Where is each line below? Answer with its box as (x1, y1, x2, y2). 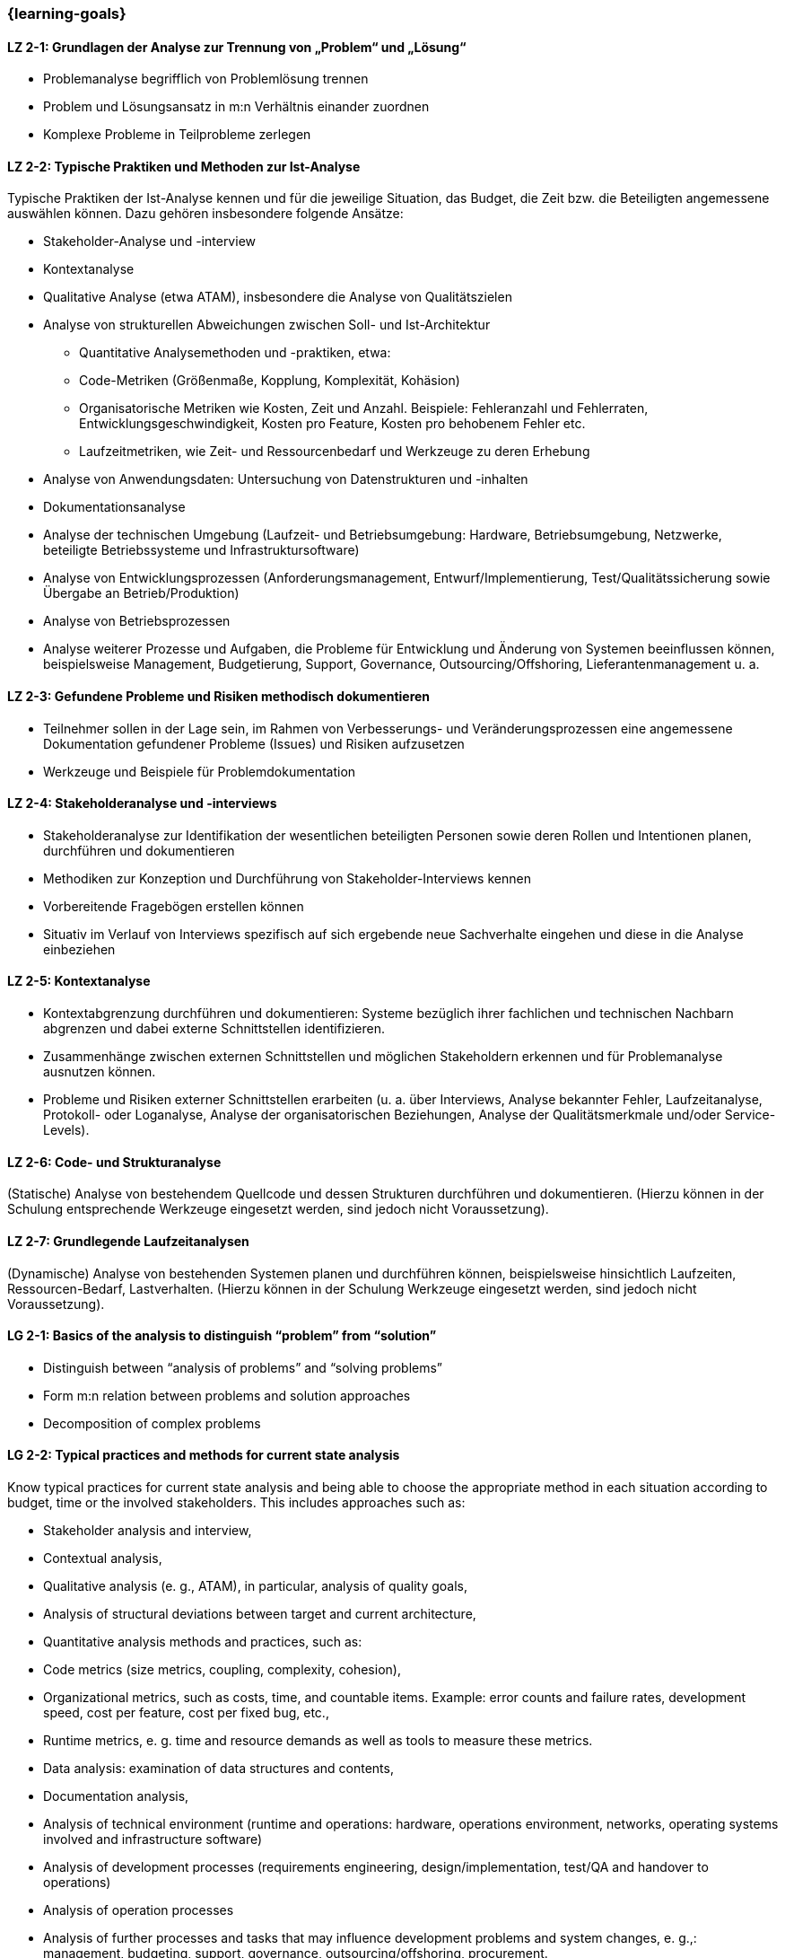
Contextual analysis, (43, 1550, 162, 1566)
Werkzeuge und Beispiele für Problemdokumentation (43, 763, 356, 779)
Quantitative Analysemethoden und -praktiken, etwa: (79, 345, 391, 361)
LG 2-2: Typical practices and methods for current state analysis (7, 1447, 400, 1463)
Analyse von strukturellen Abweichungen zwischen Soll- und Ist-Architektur (43, 317, 491, 333)
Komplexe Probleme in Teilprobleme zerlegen (43, 127, 311, 143)
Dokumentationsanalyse (43, 499, 186, 515)
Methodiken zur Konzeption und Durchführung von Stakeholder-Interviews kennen (43, 870, 531, 886)
